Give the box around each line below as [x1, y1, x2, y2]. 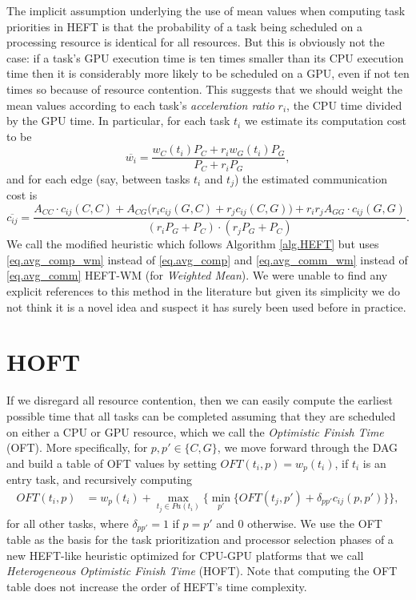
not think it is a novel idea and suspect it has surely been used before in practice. [6, 298, 406, 315]
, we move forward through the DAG [217, 439, 398, 456]
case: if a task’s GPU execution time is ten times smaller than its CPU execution [6, 49, 404, 66]
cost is [6, 187, 38, 203]
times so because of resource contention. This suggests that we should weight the [6, 80, 402, 97]
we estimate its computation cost [244, 112, 406, 129]
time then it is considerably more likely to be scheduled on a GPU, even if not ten [6, 65, 410, 82]
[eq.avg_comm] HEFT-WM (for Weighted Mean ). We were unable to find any [6, 267, 388, 284]
